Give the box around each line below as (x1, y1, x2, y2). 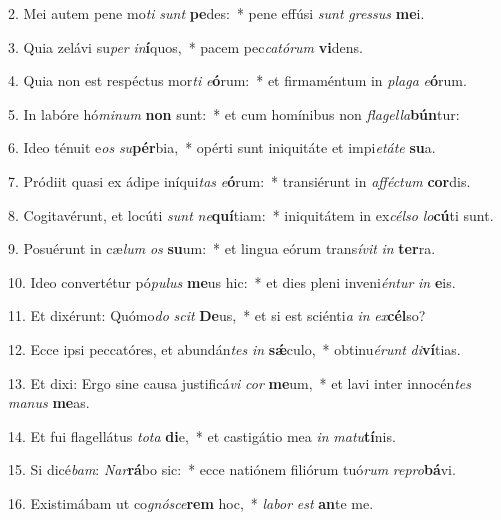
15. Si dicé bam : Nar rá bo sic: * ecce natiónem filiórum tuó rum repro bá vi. (8, 459, 456, 480)
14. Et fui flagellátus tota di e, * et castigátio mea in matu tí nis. (8, 425, 396, 446)
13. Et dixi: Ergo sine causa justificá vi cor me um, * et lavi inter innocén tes (8, 372, 472, 393)
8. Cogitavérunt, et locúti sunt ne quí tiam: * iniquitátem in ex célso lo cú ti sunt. (8, 204, 494, 225)
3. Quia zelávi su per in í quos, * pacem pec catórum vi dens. (8, 36, 363, 57)
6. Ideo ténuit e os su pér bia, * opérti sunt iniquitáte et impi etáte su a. (8, 137, 436, 158)
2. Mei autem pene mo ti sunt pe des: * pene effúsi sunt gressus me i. (8, 3, 425, 23)
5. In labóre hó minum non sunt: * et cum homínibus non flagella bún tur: (8, 103, 460, 124)
